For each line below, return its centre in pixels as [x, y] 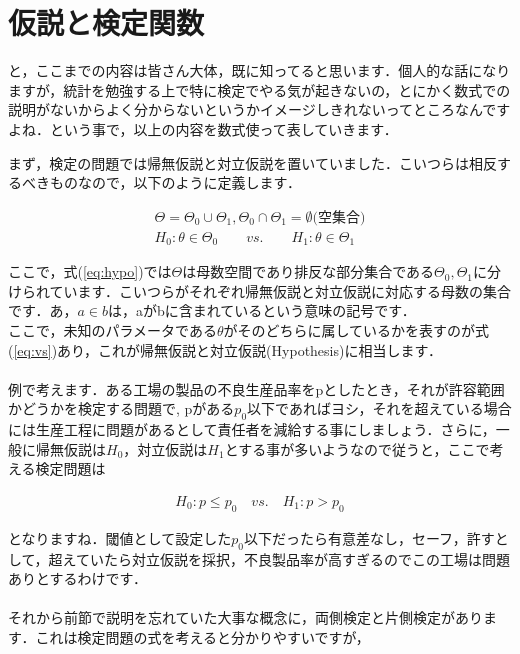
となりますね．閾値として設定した [120, 537]
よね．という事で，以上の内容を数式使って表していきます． [203, 128]
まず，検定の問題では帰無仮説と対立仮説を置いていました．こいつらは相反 [252, 162]
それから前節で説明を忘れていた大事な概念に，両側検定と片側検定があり [245, 617]
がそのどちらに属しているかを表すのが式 [356, 329]
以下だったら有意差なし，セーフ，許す [369, 537]
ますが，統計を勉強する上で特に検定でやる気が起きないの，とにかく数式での [259, 89]
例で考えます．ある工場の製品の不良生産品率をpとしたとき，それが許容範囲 [256, 388]
